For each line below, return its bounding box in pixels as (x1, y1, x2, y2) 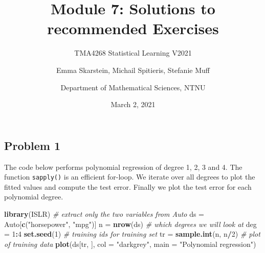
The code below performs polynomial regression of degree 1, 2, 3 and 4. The (4, 161, 242, 172)
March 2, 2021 (111, 99, 156, 110)
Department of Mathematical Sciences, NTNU (60, 82, 206, 92)
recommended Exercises (47, 18, 219, 39)
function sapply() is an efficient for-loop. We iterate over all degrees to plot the (4, 171, 255, 182)
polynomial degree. (4, 191, 63, 202)
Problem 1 (4, 137, 60, 153)
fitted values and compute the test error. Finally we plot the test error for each (4, 181, 252, 192)
